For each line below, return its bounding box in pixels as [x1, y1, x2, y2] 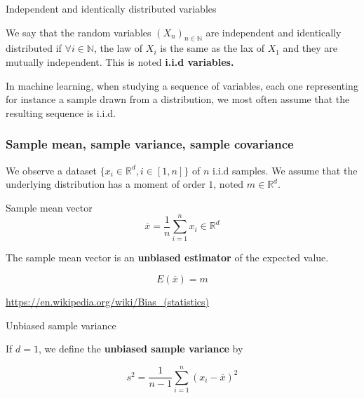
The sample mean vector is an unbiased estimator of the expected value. [6, 250, 329, 265]
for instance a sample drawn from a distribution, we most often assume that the [6, 92, 350, 107]
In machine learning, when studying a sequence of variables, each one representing [6, 78, 358, 92]
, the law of [93, 41, 143, 55]
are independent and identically [205, 25, 342, 39]
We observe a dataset [6, 163, 97, 177]
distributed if [6, 41, 62, 55]
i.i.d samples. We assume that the [213, 163, 358, 177]
